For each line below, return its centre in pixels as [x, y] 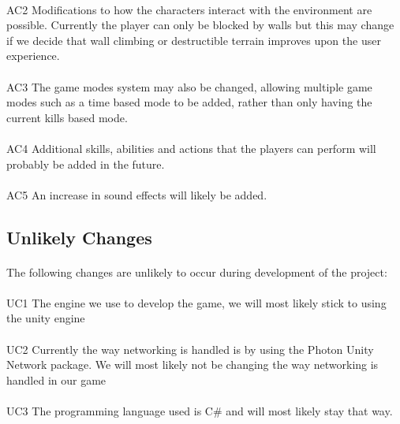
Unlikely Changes [79, 237]
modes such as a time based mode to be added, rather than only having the [189, 102]
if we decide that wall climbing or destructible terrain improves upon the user [194, 40]
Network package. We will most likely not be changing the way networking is [193, 364]
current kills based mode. [67, 117]
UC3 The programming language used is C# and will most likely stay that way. [200, 411]
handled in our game [56, 379]
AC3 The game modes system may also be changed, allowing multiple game [189, 86]
